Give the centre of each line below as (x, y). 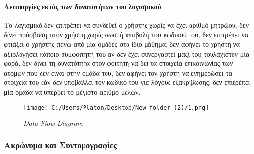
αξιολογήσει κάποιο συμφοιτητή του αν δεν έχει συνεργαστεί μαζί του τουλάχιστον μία (127, 53)
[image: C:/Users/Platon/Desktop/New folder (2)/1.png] (116, 107)
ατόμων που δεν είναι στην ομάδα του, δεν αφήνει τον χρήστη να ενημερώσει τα (118, 72)
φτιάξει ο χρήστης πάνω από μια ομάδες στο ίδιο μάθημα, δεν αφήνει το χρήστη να (122, 44)
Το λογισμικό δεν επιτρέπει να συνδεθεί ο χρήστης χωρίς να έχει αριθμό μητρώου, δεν (127, 25)
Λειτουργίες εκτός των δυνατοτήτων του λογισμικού (83, 6)
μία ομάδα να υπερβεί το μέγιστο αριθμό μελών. (72, 91)
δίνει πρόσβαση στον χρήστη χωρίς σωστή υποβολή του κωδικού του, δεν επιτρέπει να (126, 34)
